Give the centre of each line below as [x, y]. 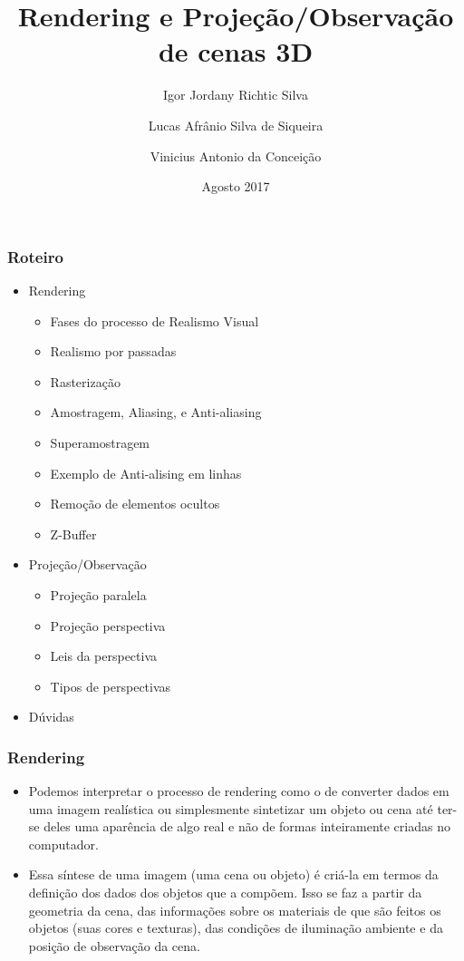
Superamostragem [100, 442]
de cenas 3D [236, 51]
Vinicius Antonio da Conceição [236, 155]
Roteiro [35, 256]
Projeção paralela [98, 594]
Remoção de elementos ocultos [135, 504]
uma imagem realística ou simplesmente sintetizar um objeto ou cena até [231, 808]
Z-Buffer [73, 534]
